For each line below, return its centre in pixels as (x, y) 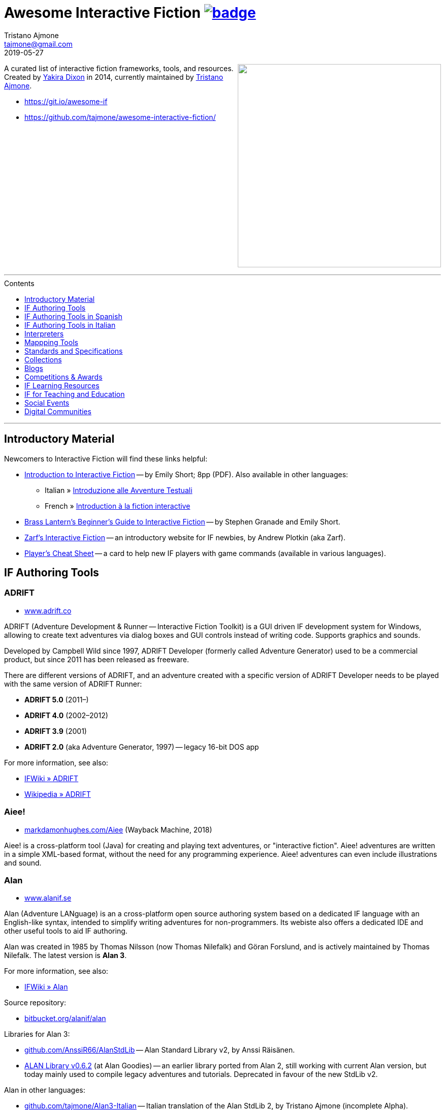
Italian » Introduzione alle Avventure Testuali (119, 490)
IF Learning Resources (62, 385)
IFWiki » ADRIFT (52, 778)
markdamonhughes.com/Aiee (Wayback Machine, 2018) (118, 829)
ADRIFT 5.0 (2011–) (57, 699)
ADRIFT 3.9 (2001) (56, 731)
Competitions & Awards (63, 377)
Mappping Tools (51, 342)
